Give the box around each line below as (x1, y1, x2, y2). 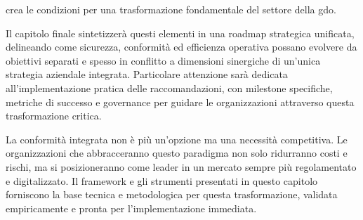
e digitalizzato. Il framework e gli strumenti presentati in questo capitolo (6, 173, 318, 188)
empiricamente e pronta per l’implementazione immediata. (6, 200, 257, 215)
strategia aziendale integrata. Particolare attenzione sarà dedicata (6, 67, 288, 82)
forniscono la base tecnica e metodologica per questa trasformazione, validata (6, 187, 338, 202)
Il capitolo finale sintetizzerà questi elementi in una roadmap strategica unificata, (6, 25, 355, 40)
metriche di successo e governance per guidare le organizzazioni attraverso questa (6, 94, 355, 109)
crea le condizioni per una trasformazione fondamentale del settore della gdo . (6, 2, 336, 16)
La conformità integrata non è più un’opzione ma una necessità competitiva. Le (6, 131, 348, 146)
